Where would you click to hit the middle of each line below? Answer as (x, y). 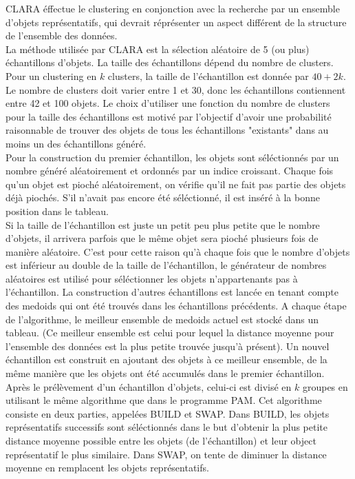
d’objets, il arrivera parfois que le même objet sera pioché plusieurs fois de (162, 238)
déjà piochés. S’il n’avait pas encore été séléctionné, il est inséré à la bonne (163, 197)
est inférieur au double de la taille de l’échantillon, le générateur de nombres (166, 265)
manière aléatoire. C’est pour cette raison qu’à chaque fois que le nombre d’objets (178, 251)
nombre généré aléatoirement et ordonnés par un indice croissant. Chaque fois (170, 171)
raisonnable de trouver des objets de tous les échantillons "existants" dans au (167, 130)
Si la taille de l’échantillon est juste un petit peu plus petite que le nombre (163, 224)
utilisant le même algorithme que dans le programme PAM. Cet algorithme (164, 400)
